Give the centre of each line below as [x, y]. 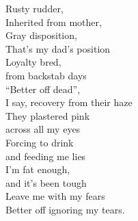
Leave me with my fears [55, 196]
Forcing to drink [40, 142]
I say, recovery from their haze [69, 102]
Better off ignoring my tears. [65, 209]
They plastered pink [48, 115]
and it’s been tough [46, 182]
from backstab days [46, 75]
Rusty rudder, [34, 8]
